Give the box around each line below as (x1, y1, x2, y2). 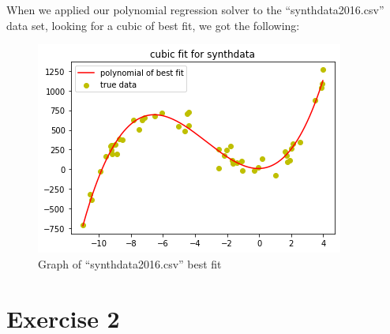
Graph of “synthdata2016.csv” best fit (38, 255, 222, 272)
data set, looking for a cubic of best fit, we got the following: (6, 17, 300, 33)
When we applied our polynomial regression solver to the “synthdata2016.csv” (6, 2, 384, 17)
